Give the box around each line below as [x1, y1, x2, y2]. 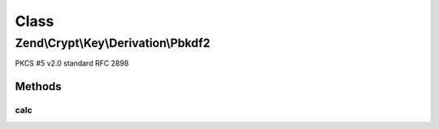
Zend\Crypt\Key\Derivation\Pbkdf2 [15, 36, 211, 50]
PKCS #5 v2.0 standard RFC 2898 [15, 58, 129, 68]
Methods [15, 80, 62, 93]
